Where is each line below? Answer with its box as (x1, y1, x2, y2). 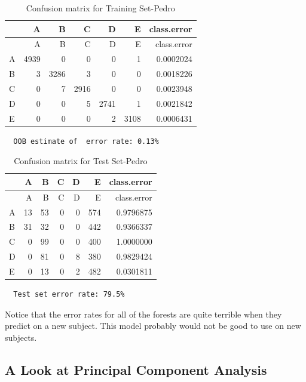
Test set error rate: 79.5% (13, 290, 125, 299)
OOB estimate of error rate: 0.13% (13, 137, 159, 146)
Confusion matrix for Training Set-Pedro (26, 2, 175, 14)
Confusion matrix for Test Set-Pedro (14, 155, 148, 167)
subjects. (5, 331, 37, 343)
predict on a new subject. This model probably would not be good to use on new (5, 319, 301, 332)
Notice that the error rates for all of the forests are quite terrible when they (5, 307, 282, 320)
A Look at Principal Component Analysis (5, 360, 267, 378)
